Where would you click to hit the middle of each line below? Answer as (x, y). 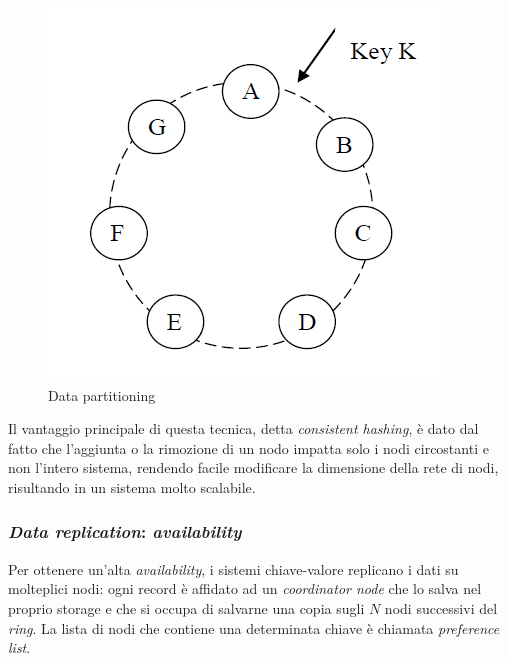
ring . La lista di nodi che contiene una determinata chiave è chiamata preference (254, 627)
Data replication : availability (125, 531)
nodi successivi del (441, 607)
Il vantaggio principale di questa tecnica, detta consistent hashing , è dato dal (243, 428)
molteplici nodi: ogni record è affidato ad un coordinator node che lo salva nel (245, 588)
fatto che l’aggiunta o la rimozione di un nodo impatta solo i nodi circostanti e (248, 447)
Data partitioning (102, 394)
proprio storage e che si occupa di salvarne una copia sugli (186, 607)
